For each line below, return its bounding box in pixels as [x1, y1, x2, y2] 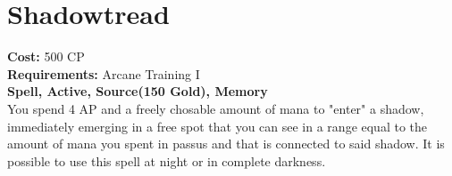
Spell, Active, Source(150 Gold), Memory [7, 82, 268, 100]
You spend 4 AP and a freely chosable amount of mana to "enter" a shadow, [7, 99, 424, 117]
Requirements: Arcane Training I [7, 64, 200, 83]
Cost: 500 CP [7, 47, 85, 66]
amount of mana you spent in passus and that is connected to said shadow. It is [7, 134, 445, 153]
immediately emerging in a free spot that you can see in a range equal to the [7, 116, 428, 135]
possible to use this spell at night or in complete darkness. [7, 151, 326, 170]
